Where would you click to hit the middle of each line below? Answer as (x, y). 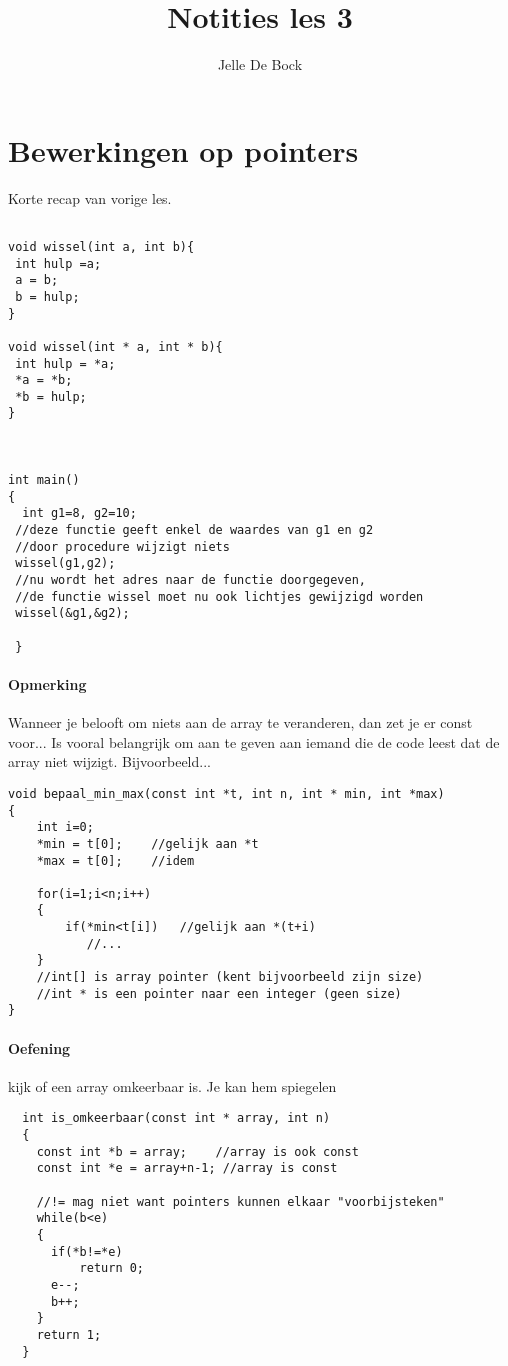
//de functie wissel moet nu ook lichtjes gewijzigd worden (219, 596)
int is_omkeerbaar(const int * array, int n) (176, 1118)
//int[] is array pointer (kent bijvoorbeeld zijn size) (230, 977)
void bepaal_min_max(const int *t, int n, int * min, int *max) (226, 793)
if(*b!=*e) (86, 1251)
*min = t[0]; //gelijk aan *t (147, 843)
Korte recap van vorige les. (90, 197)
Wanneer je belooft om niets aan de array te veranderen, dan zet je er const (240, 722)
